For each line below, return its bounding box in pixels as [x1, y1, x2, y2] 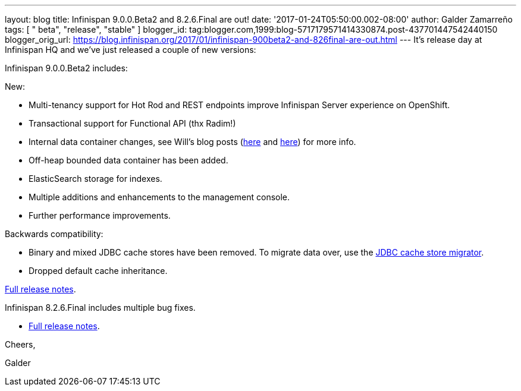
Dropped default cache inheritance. [29, 266, 168, 276]
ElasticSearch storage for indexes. [29, 174, 162, 184]
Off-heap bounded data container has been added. [29, 155, 228, 165]
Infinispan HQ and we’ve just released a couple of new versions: [5, 45, 256, 55]
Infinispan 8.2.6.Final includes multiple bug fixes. [5, 302, 196, 313]
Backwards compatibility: [5, 229, 103, 239]
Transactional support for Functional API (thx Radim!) [29, 118, 236, 128]
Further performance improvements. [29, 210, 171, 220]
